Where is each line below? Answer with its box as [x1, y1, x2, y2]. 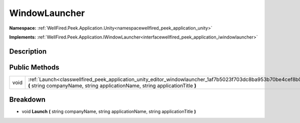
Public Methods [9, 63, 59, 71]
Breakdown [9, 95, 46, 104]
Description [9, 47, 47, 55]
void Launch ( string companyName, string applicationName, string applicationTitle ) [21, 108, 196, 114]
